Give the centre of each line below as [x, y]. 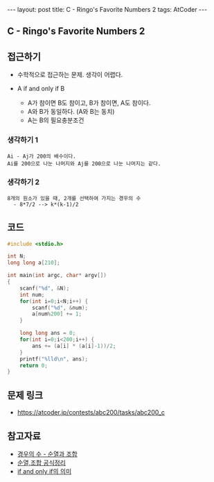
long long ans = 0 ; [48, 333]
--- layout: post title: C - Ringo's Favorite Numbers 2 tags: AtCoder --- [107, 9]
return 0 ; [34, 365]
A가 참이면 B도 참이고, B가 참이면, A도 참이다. [89, 103]
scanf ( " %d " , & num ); [60, 308]
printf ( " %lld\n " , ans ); [54, 359]
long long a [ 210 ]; [34, 263]
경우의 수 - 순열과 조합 [47, 454]
